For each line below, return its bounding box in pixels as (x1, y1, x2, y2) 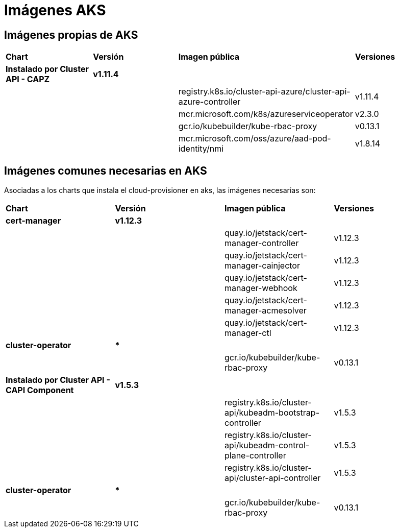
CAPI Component (6, 385, 74, 396)
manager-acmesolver (225, 305, 307, 316)
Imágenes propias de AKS (4, 28, 138, 41)
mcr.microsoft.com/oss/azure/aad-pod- (178, 133, 331, 144)
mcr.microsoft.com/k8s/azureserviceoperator (178, 109, 353, 119)
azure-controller (178, 96, 241, 107)
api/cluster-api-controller (225, 473, 321, 483)
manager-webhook (225, 283, 297, 294)
